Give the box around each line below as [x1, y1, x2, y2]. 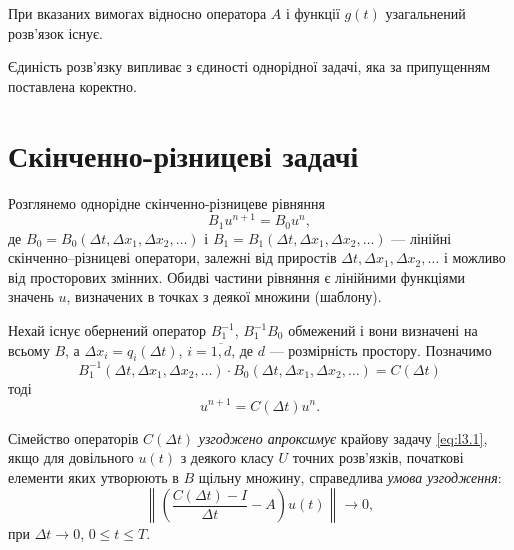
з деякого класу [180, 447, 274, 468]
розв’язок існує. [8, 22, 103, 43]
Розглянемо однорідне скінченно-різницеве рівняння [8, 192, 325, 213]
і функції [286, 3, 340, 23]
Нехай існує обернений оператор [8, 320, 207, 340]
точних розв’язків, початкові [292, 447, 464, 468]
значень [8, 286, 54, 307]
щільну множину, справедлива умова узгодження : [198, 466, 502, 487]
